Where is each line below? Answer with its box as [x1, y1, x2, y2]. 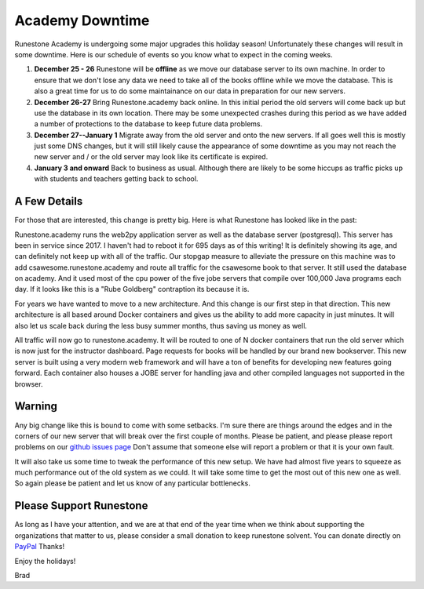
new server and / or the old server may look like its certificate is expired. [34, 152, 269, 162]
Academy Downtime [14, 12, 150, 29]
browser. [14, 379, 43, 388]
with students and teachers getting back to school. [34, 174, 199, 184]
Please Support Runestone [14, 499, 148, 513]
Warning [14, 400, 58, 413]
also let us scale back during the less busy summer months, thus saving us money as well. [14, 321, 308, 330]
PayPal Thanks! [14, 542, 65, 551]
